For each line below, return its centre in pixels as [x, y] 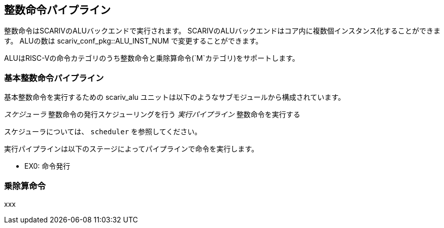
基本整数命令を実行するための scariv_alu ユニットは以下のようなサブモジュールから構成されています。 [175, 97]
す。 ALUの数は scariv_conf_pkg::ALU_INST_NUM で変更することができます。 [133, 41]
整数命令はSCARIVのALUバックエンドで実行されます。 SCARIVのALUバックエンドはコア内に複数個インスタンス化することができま [223, 31]
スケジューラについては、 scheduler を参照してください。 [103, 132]
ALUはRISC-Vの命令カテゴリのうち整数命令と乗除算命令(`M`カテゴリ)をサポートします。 [152, 58]
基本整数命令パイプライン [54, 78]
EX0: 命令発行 [47, 166]
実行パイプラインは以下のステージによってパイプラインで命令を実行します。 [131, 149]
